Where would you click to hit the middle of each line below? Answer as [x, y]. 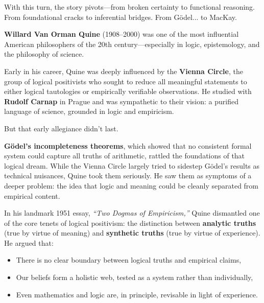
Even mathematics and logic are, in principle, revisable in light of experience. [137, 294]
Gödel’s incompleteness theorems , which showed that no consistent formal [128, 145]
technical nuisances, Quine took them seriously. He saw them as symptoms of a [128, 176]
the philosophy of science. [44, 54]
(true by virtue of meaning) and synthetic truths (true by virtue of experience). [132, 233]
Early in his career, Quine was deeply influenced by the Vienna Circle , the [124, 71]
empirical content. [32, 195]
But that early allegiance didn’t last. [61, 128]
